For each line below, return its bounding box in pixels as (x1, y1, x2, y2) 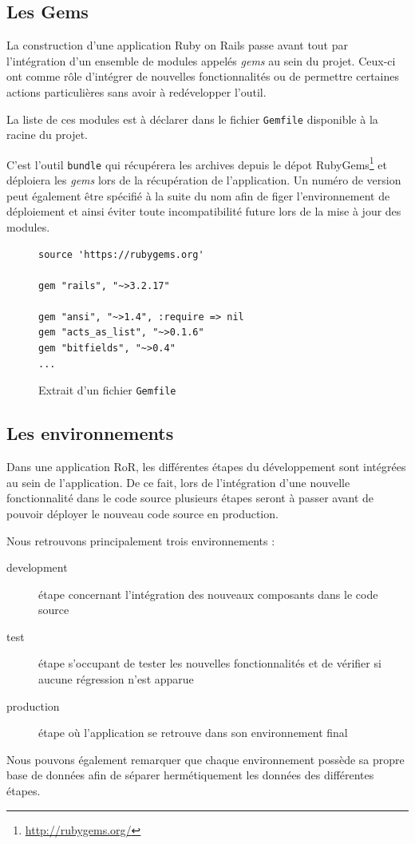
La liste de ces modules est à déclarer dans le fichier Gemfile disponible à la (6, 110, 378, 127)
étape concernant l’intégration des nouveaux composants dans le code (38, 585, 378, 602)
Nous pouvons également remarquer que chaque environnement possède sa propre (6, 751, 405, 767)
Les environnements (6, 421, 174, 446)
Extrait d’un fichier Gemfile (38, 382, 176, 398)
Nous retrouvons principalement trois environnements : (6, 532, 275, 549)
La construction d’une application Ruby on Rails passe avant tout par (6, 37, 348, 53)
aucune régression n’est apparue (38, 671, 194, 687)
